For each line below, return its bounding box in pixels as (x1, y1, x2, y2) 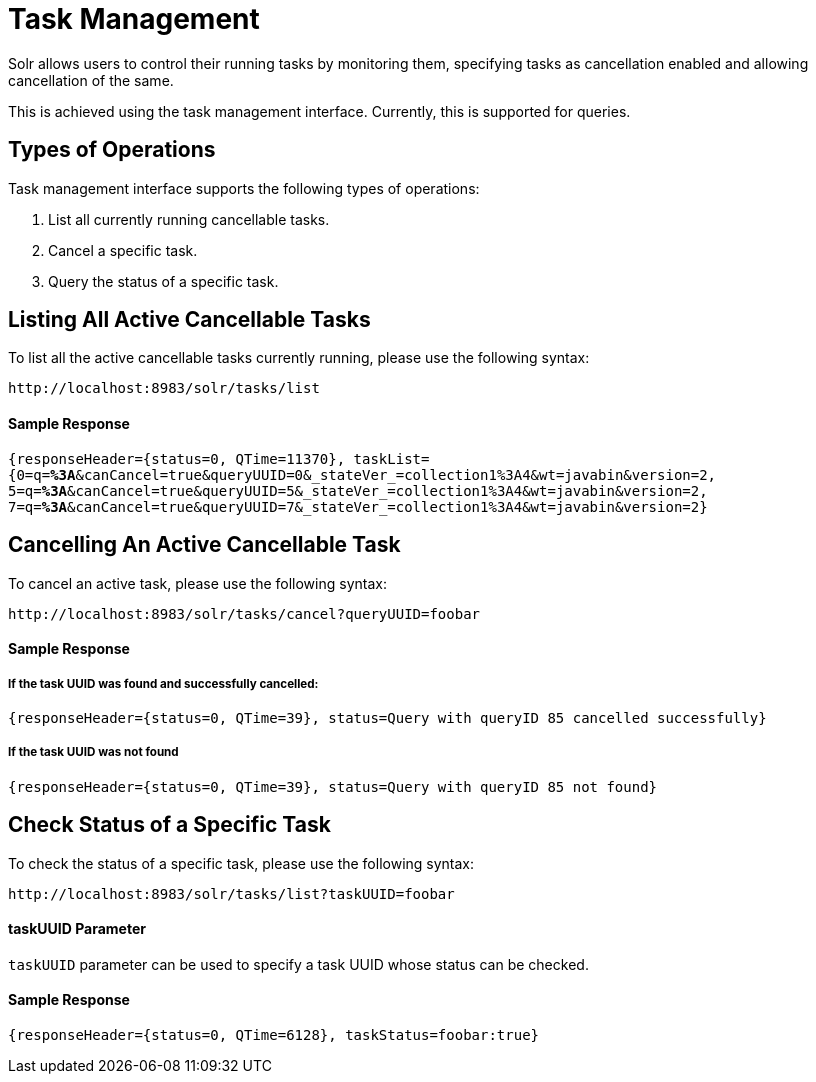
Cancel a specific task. (48, 241, 198, 259)
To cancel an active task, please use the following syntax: (8, 574, 387, 592)
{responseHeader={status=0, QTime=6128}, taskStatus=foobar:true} (8, 1026, 540, 1043)
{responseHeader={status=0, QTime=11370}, (8, 450, 346, 467)
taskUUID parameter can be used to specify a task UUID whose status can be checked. (8, 955, 589, 973)
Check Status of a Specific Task (8, 812, 331, 838)
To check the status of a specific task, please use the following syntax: (8, 854, 475, 872)
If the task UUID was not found (8, 745, 179, 760)
